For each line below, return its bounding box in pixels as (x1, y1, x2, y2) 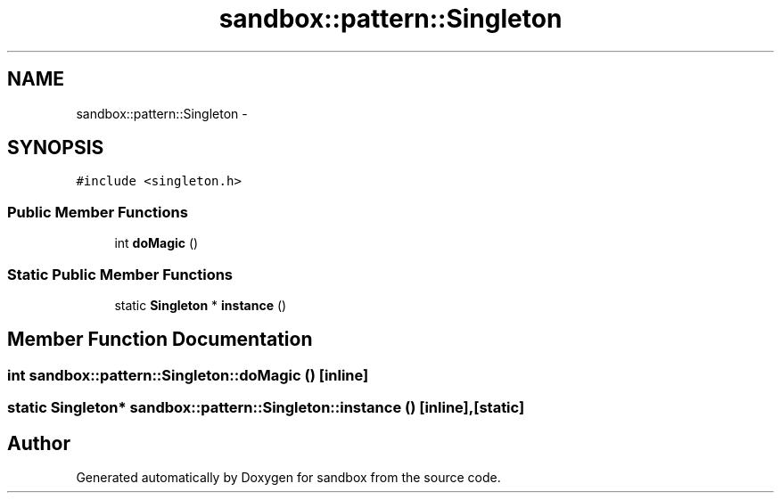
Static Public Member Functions (7, 265, 234, 283)
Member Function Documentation (7, 328, 313, 351)
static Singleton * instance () (114, 297, 287, 313)
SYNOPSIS (7, 136, 104, 160)
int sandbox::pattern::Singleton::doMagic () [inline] (7, 365, 369, 384)
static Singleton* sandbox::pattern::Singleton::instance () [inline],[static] (7, 398, 525, 417)
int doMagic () (114, 235, 199, 251)
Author (7, 431, 70, 455)
